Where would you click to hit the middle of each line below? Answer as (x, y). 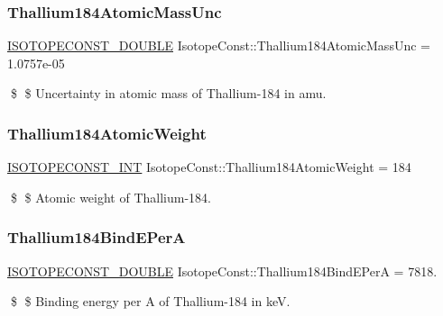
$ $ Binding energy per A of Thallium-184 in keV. (150, 301)
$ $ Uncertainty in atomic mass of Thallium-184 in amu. (168, 93)
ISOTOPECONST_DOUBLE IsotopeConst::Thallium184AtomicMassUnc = (219, 45)
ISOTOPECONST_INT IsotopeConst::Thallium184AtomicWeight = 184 (209, 167)
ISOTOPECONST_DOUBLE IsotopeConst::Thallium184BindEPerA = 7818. (222, 271)
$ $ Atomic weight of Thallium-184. (111, 197)
